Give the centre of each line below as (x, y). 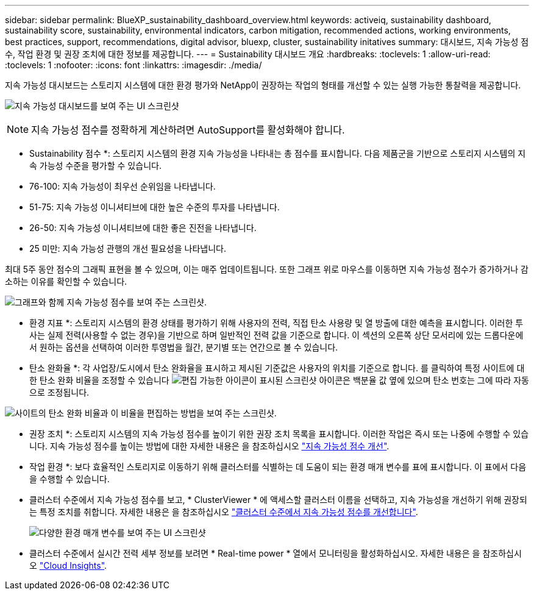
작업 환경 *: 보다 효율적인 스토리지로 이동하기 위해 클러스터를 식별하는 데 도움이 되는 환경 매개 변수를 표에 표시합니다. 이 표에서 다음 (278, 467)
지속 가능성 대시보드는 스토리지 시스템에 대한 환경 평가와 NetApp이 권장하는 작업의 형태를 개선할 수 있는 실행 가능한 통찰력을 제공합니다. (263, 85)
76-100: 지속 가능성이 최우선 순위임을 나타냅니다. (123, 186)
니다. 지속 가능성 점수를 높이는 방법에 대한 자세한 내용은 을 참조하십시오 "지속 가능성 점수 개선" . (209, 446)
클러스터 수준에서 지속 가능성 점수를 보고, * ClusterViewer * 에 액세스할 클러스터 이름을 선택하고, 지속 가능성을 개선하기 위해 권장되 (278, 500)
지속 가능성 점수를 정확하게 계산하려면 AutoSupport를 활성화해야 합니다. (188, 130)
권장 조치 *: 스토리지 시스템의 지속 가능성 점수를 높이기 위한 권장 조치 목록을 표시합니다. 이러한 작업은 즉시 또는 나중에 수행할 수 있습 (279, 434)
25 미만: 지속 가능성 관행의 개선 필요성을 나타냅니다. (128, 248)
